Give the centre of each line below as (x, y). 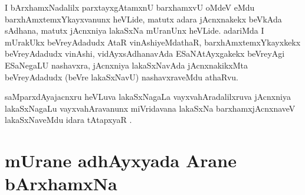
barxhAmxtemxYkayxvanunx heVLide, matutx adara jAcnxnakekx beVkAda (143, 19)
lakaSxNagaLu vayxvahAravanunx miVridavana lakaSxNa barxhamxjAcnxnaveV (150, 108)
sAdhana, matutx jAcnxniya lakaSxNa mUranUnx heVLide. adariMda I (135, 30)
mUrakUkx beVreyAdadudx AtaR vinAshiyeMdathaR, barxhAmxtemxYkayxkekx (153, 42)
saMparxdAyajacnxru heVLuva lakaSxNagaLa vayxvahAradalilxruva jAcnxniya (148, 97)
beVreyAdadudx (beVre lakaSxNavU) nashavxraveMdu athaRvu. (122, 77)
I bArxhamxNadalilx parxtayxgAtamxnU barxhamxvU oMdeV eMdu (130, 7)
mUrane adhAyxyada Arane (121, 160)
